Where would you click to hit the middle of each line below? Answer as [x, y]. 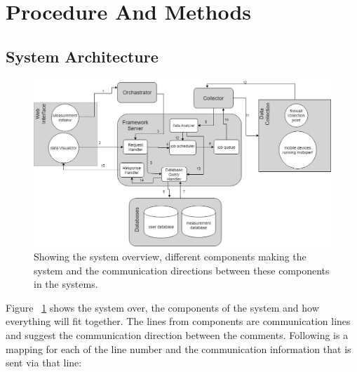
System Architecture [82, 56]
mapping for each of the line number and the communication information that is [178, 348]
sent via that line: [44, 363]
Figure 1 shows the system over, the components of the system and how [162, 307]
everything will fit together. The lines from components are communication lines [178, 321]
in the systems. [66, 284]
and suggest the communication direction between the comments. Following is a [177, 335]
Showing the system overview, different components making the [170, 257]
